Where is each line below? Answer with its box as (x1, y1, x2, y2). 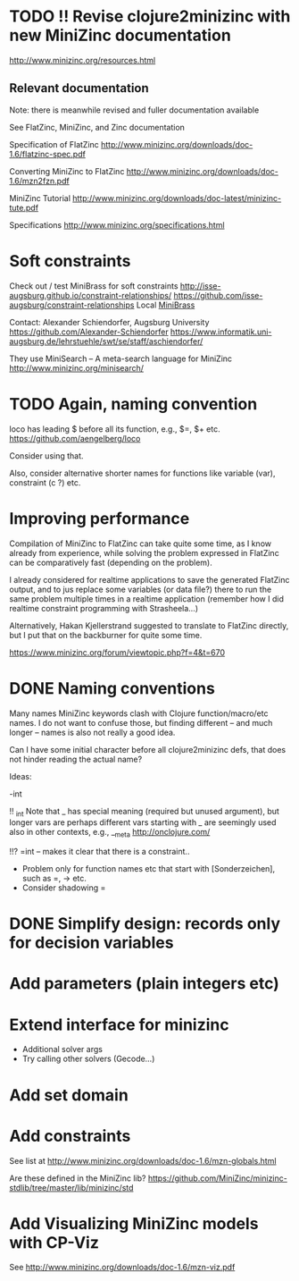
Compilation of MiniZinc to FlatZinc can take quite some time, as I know (9, 538, 272, 549)
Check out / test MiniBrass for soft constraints (9, 280, 179, 291)
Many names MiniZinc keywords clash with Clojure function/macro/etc (9, 708, 269, 719)
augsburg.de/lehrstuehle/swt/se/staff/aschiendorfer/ (9, 335, 203, 346)
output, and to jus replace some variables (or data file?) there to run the (9, 584, 272, 594)
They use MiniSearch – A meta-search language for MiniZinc (9, 353, 233, 364)
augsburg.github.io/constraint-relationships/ (9, 290, 172, 300)
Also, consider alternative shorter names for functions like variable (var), (9, 468, 276, 478)
